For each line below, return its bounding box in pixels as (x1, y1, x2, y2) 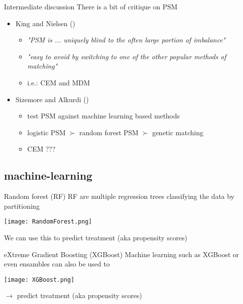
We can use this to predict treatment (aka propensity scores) (4, 232, 187, 242)
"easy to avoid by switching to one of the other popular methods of (27, 51, 226, 61)
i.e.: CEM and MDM (27, 77, 90, 87)
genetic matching (152, 127, 204, 137)
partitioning (4, 200, 40, 211)
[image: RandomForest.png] (4, 218, 92, 226)
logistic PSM (27, 127, 66, 137)
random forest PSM (79, 127, 139, 137)
